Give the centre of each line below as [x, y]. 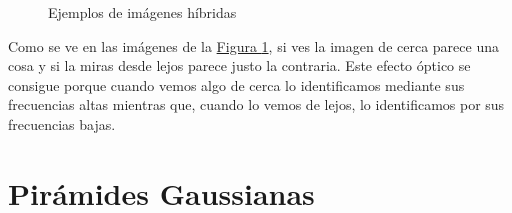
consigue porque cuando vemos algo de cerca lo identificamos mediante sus [236, 84]
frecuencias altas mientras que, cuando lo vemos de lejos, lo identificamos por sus [256, 104]
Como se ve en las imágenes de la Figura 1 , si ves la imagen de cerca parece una [253, 45]
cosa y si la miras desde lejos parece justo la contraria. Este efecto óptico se [239, 65]
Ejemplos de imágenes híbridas [142, 12]
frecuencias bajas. [62, 123]
